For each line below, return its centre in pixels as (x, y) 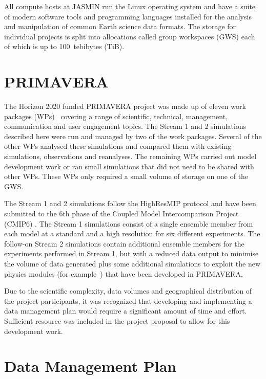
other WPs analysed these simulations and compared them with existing (118, 146)
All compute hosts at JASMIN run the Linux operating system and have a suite (130, 6)
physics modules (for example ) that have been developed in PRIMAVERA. (124, 273)
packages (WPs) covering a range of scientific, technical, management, (116, 116)
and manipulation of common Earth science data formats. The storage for (120, 26)
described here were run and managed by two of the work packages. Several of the (133, 136)
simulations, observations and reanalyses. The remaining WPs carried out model (130, 156)
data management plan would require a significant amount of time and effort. (126, 311)
